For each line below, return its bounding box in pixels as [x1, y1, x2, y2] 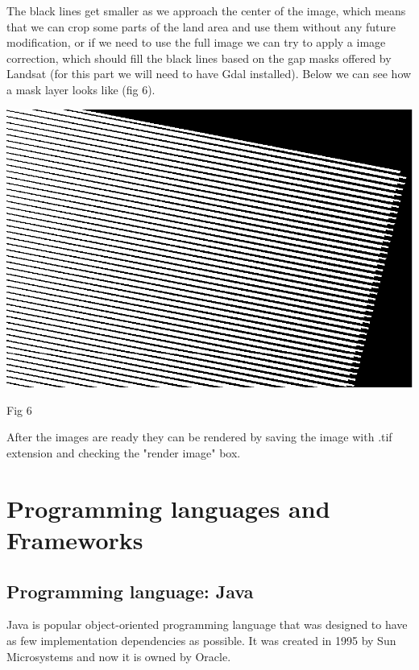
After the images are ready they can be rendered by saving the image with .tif [6, 428, 392, 445]
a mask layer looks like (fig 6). [6, 81, 156, 97]
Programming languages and [6, 491, 330, 524]
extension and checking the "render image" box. [6, 445, 241, 461]
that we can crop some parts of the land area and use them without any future [6, 18, 396, 35]
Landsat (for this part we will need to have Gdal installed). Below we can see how [6, 65, 412, 82]
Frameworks [6, 523, 143, 556]
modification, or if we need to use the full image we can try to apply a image [6, 34, 386, 51]
